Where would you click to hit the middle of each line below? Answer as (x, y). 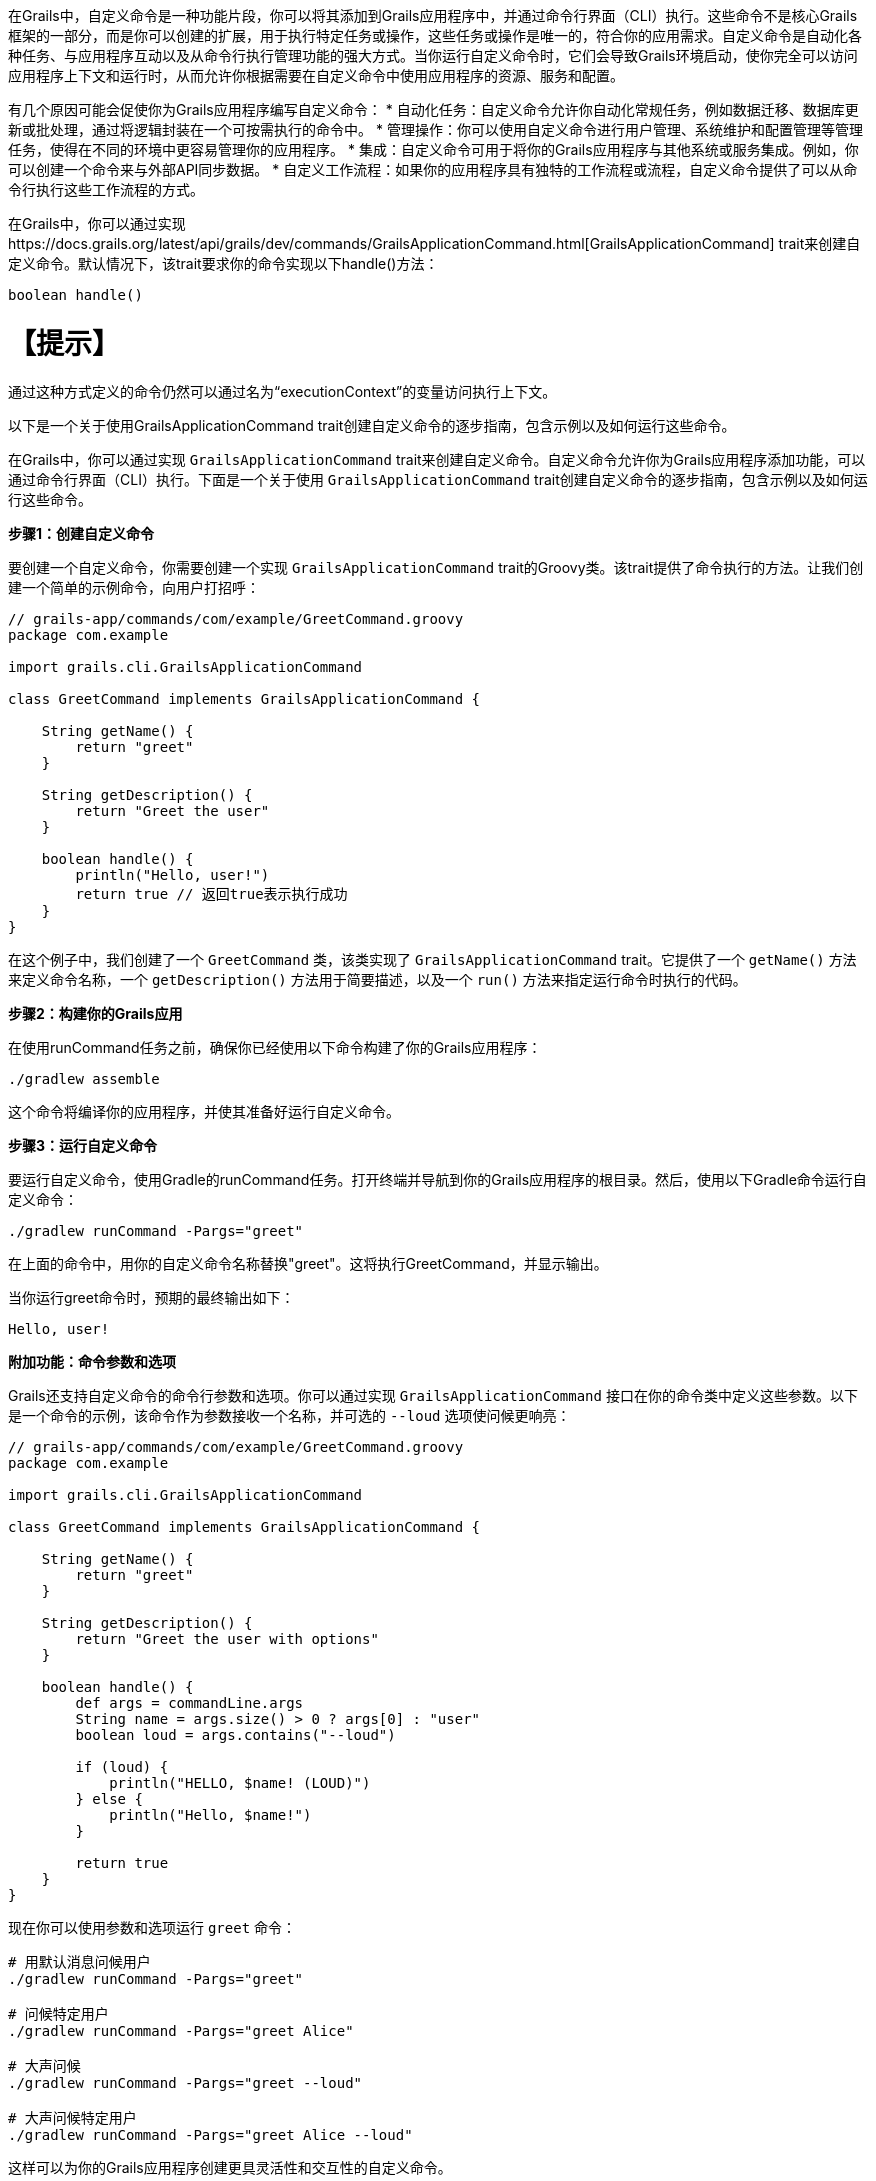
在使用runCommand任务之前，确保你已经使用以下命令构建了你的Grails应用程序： (275, 1047)
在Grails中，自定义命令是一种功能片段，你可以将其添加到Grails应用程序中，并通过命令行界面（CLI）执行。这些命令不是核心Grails (433, 15)
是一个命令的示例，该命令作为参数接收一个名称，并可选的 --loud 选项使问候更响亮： (289, 1415)
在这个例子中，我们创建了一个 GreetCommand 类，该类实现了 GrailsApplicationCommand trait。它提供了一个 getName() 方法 (432, 959)
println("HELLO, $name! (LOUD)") (240, 1782)
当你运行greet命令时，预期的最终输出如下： (151, 1297)
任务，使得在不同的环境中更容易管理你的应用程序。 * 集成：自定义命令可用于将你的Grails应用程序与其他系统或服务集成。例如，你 (433, 149)
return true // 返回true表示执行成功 (211, 893)
